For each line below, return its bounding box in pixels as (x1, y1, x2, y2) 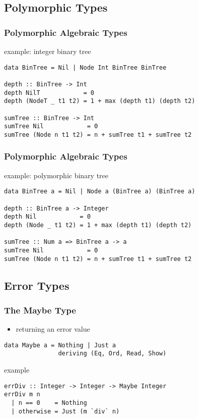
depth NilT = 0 (4, 89, 94, 96)
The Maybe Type (4, 303, 76, 316)
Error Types (4, 277, 70, 293)
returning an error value (16, 324, 90, 334)
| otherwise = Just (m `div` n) (11, 407, 120, 415)
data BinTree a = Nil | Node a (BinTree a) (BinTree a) (4, 188, 195, 195)
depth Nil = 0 (4, 213, 91, 221)
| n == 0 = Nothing (11, 399, 87, 407)
